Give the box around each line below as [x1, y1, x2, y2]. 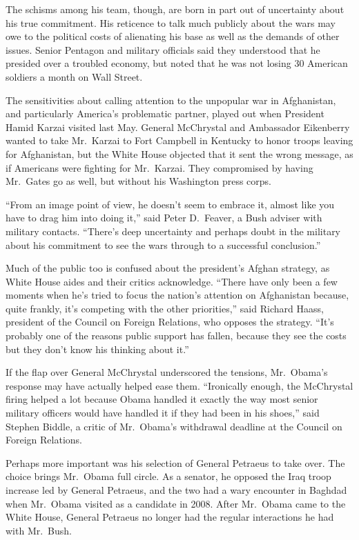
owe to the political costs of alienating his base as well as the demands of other [6, 29, 340, 43]
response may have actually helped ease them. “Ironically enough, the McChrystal [6, 378, 353, 392]
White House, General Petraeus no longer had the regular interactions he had [6, 510, 334, 524]
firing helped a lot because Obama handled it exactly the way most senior [6, 392, 318, 406]
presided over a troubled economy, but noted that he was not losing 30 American [6, 56, 348, 70]
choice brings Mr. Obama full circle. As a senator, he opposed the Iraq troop [6, 469, 331, 483]
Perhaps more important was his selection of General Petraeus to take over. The [6, 455, 345, 470]
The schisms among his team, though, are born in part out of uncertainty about [6, 2, 345, 16]
